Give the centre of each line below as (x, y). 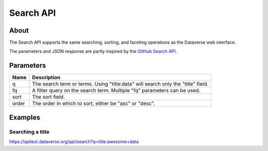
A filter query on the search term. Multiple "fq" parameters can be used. (116, 91)
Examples (25, 117)
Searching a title (29, 132)
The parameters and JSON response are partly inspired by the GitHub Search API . (93, 51)
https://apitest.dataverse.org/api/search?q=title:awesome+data (74, 142)
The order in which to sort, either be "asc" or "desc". (94, 103)
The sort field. (48, 97)
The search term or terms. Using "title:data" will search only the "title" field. (120, 84)
